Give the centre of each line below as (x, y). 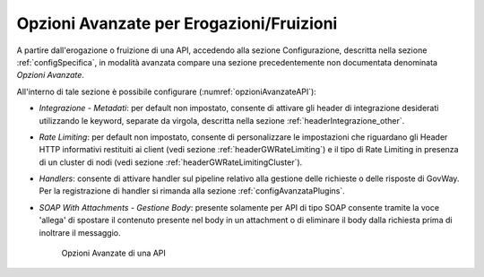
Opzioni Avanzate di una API (113, 253)
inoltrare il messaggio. (80, 232)
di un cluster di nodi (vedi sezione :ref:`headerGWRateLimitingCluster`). (171, 162)
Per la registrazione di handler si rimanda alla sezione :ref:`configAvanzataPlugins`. (192, 191)
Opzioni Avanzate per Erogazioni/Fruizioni (177, 23)
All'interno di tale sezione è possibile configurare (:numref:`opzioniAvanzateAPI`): (167, 91)
